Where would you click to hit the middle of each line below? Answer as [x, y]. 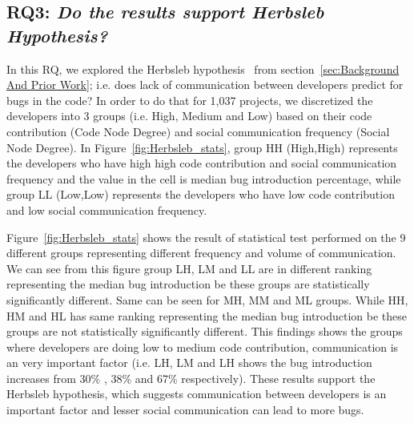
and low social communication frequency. [107, 209]
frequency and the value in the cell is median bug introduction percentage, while [204, 178]
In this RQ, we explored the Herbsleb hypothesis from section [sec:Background [203, 68]
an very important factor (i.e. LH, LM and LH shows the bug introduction [189, 363]
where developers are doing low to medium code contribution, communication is [203, 346]
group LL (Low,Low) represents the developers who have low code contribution [201, 194]
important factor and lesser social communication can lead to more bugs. [185, 410]
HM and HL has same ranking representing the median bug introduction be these [207, 315]
